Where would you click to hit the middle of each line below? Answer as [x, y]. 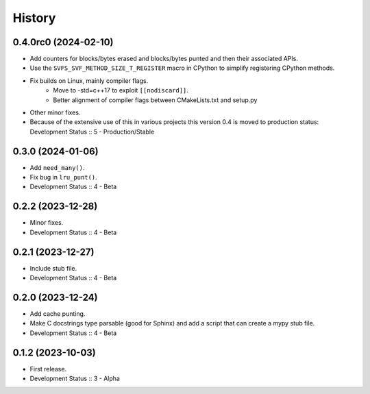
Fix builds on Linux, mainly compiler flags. [89, 81]
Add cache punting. [58, 313]
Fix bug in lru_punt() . [63, 177]
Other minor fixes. [55, 112]
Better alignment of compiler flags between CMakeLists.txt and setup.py [155, 100]
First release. [48, 369]
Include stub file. [53, 268]
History [34, 18]
